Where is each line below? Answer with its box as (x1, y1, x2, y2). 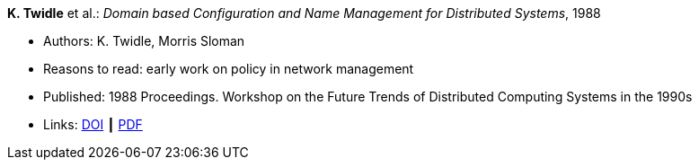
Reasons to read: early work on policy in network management (43, 61, 414, 76)
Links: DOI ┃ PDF (43, 117, 143, 132)
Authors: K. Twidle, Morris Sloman (43, 33, 245, 48)
